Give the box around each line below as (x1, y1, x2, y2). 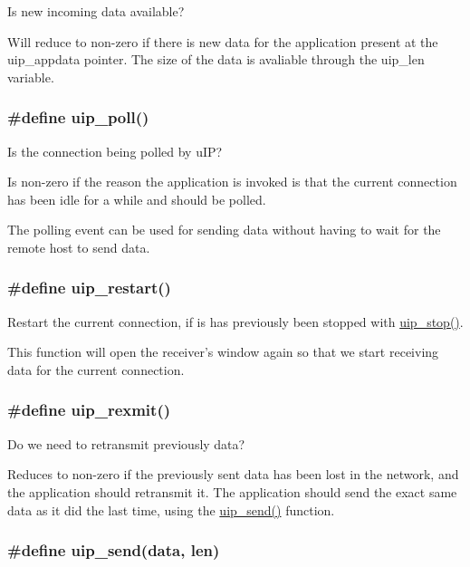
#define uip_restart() (7, 276, 171, 299)
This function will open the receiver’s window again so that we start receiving (7, 342, 439, 361)
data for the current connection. (7, 360, 185, 379)
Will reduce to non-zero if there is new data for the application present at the (7, 32, 438, 51)
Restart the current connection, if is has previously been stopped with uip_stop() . (7, 312, 464, 331)
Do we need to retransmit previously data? (7, 434, 245, 453)
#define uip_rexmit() (7, 399, 171, 421)
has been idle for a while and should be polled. (7, 189, 266, 208)
